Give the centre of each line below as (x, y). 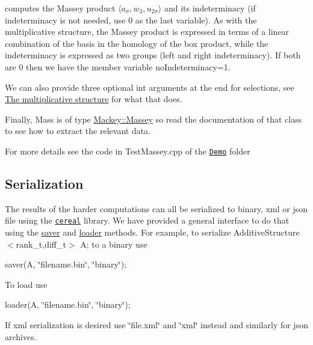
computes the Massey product (60, 8)
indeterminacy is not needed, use (65, 20)
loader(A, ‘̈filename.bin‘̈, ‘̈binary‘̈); (68, 304)
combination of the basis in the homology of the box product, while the (137, 43)
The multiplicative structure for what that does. (94, 99)
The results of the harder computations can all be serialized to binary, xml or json (156, 208)
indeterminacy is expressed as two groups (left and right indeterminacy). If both (153, 55)
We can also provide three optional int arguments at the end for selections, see (150, 87)
